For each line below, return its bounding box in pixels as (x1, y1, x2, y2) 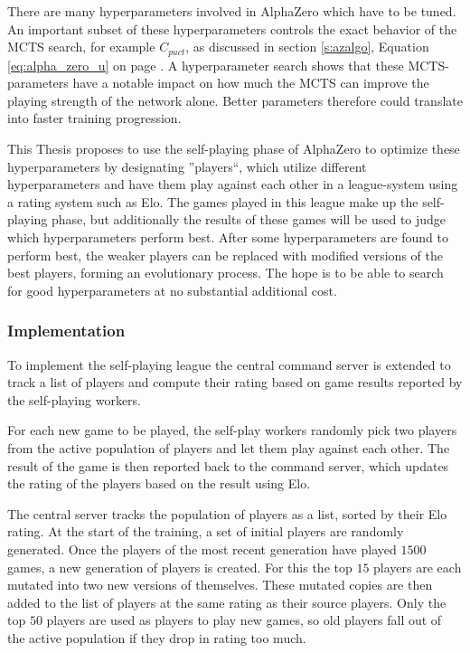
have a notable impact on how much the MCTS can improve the (72, 73, 429, 92)
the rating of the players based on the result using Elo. (7, 474, 311, 493)
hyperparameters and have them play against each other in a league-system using (7, 175, 458, 194)
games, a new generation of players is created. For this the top (7, 557, 352, 576)
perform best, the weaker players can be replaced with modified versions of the (7, 245, 443, 264)
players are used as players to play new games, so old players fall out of (46, 610, 442, 629)
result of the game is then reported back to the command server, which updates (7, 456, 449, 475)
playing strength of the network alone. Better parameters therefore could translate (7, 90, 463, 109)
